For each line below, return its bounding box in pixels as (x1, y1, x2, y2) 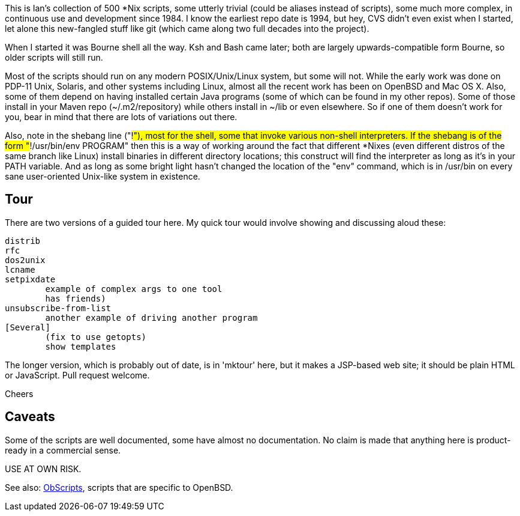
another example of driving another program (45, 312, 258, 323)
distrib (5, 235, 41, 246)
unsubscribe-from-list (5, 303, 112, 313)
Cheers (5, 388, 34, 399)
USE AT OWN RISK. (5, 463, 82, 474)
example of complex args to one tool (45, 284, 223, 294)
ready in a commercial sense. (5, 445, 121, 455)
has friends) (45, 293, 106, 303)
